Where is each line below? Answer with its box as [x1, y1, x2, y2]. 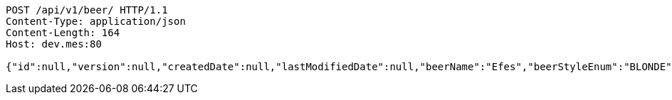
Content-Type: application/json [6, 16, 186, 27]
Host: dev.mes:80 [6, 38, 102, 50]
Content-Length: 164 [6, 27, 120, 38]
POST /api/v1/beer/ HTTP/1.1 [6, 4, 168, 16]
